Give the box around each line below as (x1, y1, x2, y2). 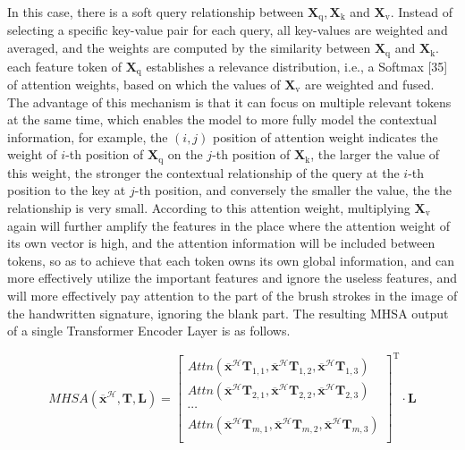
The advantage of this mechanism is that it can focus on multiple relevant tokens (7, 92, 452, 111)
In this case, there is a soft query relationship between (7, 3, 304, 21)
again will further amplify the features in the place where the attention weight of (7, 216, 450, 234)
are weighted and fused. (304, 74, 435, 93)
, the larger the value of (310, 145, 440, 164)
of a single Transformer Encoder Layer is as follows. (7, 321, 291, 340)
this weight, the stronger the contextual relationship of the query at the (7, 163, 400, 182)
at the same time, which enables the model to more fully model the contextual (7, 110, 437, 129)
